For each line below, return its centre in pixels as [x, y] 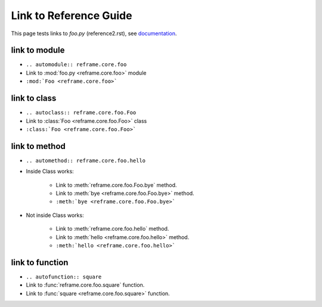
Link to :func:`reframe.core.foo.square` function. [85, 285]
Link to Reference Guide [72, 15]
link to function [40, 262]
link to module [38, 50]
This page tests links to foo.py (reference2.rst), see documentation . [94, 33]
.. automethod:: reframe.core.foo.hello [86, 160]
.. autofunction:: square [64, 277]
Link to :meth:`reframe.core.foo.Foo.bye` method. [116, 185]
